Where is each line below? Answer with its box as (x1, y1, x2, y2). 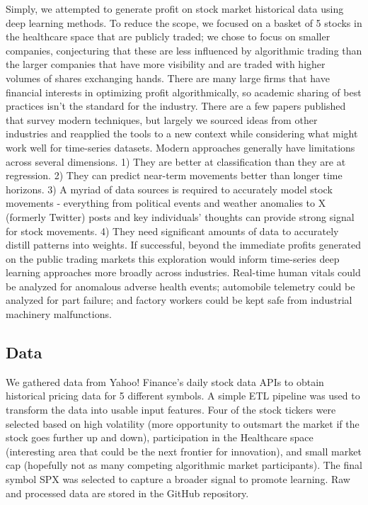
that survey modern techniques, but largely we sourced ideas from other (6, 112, 318, 127)
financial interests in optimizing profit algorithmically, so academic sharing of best (6, 84, 362, 99)
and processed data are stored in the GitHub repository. (6, 485, 249, 500)
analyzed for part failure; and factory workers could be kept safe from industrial (6, 293, 352, 307)
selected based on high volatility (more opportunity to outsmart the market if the (6, 416, 360, 431)
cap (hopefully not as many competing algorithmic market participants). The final (6, 458, 362, 472)
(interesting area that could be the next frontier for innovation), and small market (6, 443, 362, 458)
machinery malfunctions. (6, 307, 112, 322)
